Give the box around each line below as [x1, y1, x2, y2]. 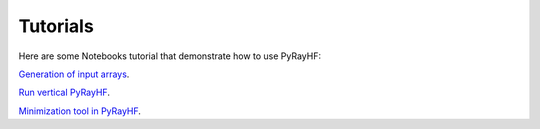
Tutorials [18, 15, 94, 37]
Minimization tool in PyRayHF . [18, 105, 142, 117]
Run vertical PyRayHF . [18, 86, 110, 99]
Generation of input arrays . [18, 68, 130, 80]
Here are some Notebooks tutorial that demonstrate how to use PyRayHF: [18, 50, 322, 62]
